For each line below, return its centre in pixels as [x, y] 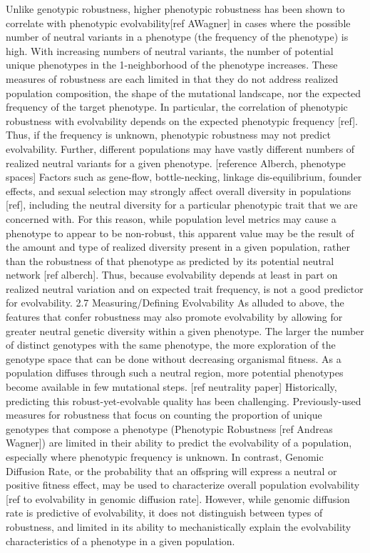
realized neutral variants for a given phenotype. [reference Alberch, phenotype [176, 163]
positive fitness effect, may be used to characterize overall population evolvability [183, 485]
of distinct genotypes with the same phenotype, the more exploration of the [171, 345]
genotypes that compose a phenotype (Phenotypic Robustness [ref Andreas [169, 428]
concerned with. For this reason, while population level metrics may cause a [171, 218]
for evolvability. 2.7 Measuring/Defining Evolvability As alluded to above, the [175, 303]
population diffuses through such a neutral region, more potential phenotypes [175, 373]
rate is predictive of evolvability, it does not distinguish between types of [164, 513]
